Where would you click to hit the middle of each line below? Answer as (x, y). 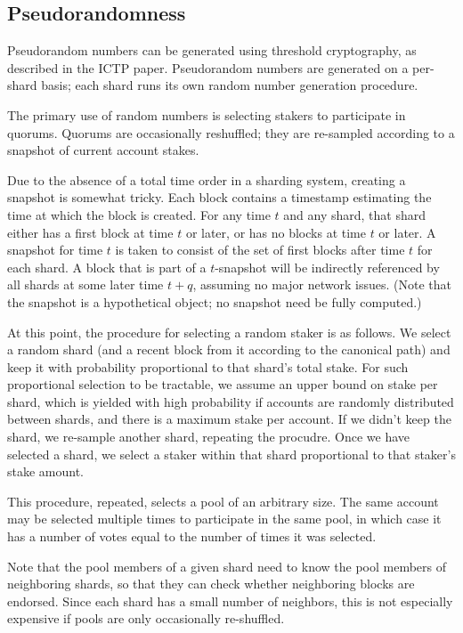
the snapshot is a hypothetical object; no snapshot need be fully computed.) (215, 301)
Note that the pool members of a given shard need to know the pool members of (227, 566)
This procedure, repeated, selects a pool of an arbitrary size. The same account (223, 501)
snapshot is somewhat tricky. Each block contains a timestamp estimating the (219, 197)
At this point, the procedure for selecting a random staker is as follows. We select (229, 332)
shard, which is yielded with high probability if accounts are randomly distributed (231, 401)
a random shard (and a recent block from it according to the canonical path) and (229, 349)
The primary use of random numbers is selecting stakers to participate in (207, 114)
